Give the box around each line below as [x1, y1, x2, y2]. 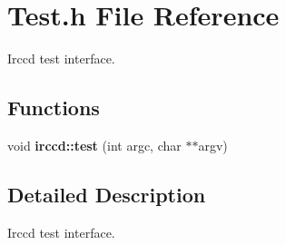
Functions [7, 93, 100, 122]
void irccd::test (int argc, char [7, 135, 182, 154]
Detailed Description [7, 180, 206, 208]
